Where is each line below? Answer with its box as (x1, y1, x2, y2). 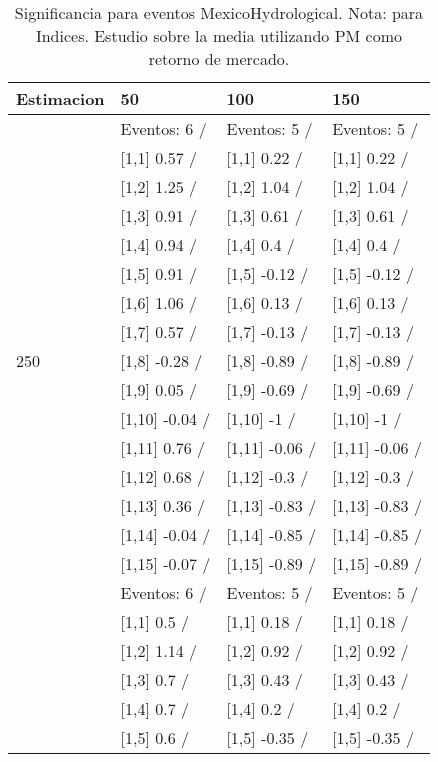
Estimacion (16, 87, 105, 110)
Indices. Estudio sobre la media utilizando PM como (35, 24, 403, 47)
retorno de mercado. (148, 47, 290, 70)
